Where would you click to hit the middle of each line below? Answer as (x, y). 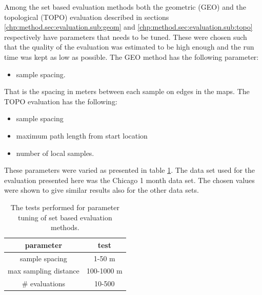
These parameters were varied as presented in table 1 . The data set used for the (130, 170)
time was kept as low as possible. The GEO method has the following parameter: (132, 56)
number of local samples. (55, 153)
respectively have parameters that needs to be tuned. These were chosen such (126, 37)
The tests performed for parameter (65, 207)
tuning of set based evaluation (65, 217)
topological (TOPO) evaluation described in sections (87, 17)
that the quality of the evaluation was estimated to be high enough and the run (129, 47)
